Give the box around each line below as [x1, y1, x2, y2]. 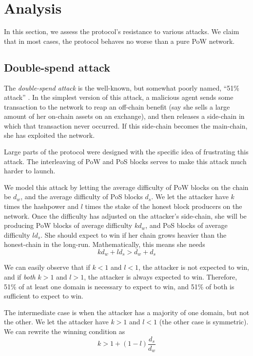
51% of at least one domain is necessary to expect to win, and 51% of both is [4, 281, 234, 291]
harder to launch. [4, 166, 56, 176]
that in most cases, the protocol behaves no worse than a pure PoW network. [4, 36, 235, 46]
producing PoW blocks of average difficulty [4, 220, 133, 230]
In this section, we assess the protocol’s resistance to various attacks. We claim [4, 26, 239, 37]
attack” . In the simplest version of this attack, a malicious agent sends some [4, 92, 234, 102]
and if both [4, 272, 36, 282]
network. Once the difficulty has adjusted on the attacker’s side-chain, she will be [4, 210, 247, 221]
